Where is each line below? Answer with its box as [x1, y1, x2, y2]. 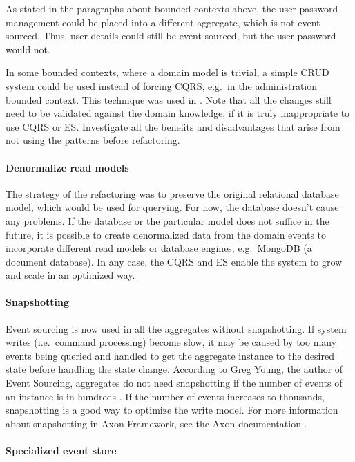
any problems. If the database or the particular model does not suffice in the [6, 213, 329, 228]
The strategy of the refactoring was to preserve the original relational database [6, 186, 339, 201]
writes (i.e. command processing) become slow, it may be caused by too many [6, 335, 337, 349]
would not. [6, 41, 50, 56]
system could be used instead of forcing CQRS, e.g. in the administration [6, 78, 318, 93]
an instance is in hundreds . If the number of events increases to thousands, [6, 389, 325, 403]
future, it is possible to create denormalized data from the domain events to [6, 227, 327, 241]
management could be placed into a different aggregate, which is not [6, 15, 295, 29]
